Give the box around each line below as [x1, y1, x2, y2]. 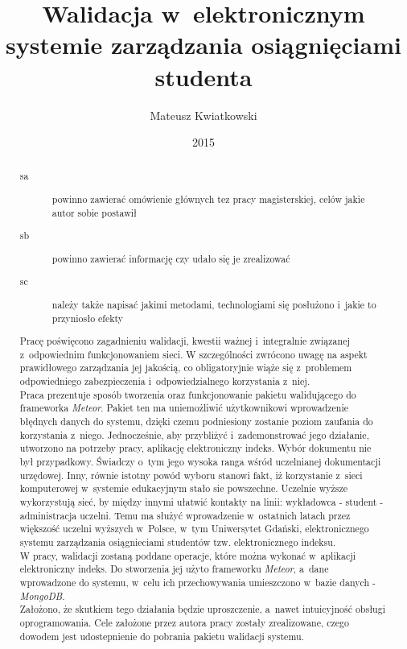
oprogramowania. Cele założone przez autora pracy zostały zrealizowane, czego [19, 615, 349, 629]
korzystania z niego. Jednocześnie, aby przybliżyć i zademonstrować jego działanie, [19, 428, 369, 441]
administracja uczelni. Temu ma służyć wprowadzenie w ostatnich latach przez [19, 508, 351, 522]
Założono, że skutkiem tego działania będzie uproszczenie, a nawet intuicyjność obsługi [19, 602, 385, 616]
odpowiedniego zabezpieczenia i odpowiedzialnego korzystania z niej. [19, 374, 310, 388]
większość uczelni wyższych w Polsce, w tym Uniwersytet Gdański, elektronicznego [19, 522, 369, 535]
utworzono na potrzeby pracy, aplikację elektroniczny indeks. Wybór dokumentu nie [19, 441, 372, 455]
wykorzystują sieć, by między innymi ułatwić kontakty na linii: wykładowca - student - [19, 494, 384, 508]
